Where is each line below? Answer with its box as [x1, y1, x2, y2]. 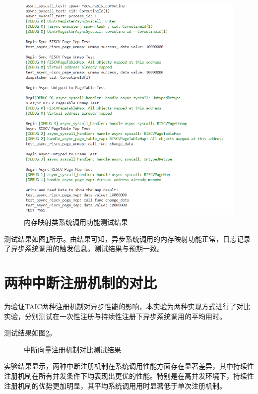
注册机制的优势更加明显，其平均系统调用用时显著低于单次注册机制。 [4, 380, 226, 391]
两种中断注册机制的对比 [4, 272, 157, 293]
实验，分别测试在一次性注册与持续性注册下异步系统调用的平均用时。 [4, 311, 226, 321]
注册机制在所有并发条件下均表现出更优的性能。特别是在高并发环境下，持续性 [4, 371, 254, 381]
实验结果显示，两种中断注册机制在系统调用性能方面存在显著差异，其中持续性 [4, 361, 254, 371]
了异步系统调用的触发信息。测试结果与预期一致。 [4, 243, 164, 254]
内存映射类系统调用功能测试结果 [24, 217, 128, 227]
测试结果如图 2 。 [4, 328, 56, 338]
